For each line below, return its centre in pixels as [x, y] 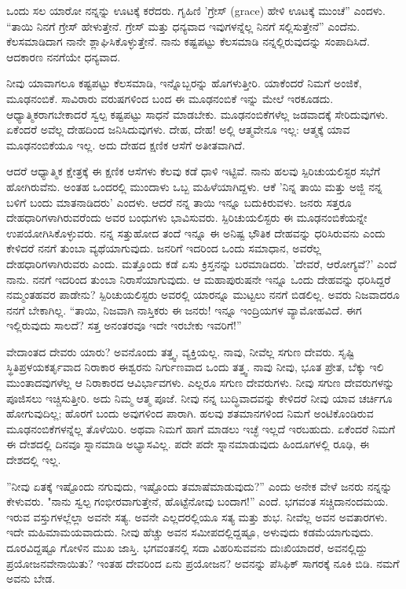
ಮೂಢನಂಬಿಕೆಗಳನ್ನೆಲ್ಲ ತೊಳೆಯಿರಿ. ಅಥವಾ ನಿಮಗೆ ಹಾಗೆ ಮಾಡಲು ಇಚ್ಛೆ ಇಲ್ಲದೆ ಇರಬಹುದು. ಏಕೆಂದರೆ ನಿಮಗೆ [201, 428]
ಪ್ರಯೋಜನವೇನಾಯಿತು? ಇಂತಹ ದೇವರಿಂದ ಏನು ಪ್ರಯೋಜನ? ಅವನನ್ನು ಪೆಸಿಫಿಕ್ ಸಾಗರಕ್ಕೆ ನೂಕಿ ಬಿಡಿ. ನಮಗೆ [203, 563]
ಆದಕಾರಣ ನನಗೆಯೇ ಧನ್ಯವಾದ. [64, 56]
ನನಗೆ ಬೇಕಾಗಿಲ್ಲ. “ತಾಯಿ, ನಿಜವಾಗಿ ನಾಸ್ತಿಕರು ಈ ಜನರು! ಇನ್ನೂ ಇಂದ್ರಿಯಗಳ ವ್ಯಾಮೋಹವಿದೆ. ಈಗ [184, 309]
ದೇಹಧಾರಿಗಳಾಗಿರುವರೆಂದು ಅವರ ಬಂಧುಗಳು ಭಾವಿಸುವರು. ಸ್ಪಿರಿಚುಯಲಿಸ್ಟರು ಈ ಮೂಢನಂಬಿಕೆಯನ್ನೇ [187, 217]
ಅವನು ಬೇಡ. [31, 578]
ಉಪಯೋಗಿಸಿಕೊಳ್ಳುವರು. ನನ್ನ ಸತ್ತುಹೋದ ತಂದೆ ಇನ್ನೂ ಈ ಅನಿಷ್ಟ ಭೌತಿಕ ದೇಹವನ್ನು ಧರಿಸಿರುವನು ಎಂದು [196, 232]
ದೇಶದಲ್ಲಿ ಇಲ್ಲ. [34, 460]
